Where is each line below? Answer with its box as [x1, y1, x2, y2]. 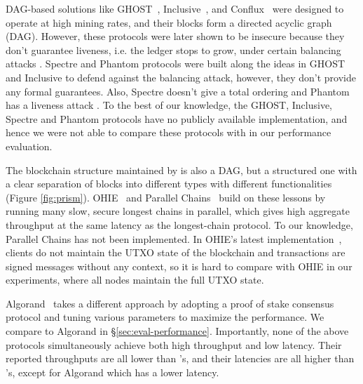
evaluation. [6, 138, 53, 153]
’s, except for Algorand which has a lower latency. [6, 364, 219, 379]
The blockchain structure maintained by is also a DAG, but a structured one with [6, 162, 357, 177]
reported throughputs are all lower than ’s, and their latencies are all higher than [6, 351, 355, 366]
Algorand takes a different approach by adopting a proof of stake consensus [6, 296, 334, 310]
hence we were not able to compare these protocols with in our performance [6, 125, 331, 140]
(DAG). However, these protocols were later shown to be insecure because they [6, 29, 345, 44]
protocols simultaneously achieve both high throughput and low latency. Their [6, 337, 342, 352]
